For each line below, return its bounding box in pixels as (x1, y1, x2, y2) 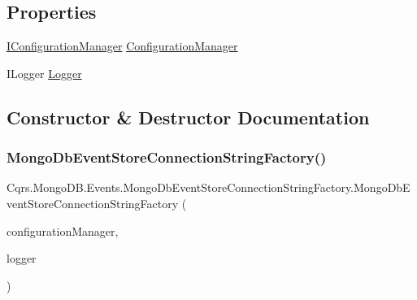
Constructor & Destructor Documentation (7, 104, 370, 129)
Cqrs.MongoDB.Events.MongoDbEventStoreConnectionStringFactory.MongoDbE (7, 179, 410, 196)
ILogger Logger (7, 64, 82, 81)
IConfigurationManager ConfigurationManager (7, 37, 238, 54)
